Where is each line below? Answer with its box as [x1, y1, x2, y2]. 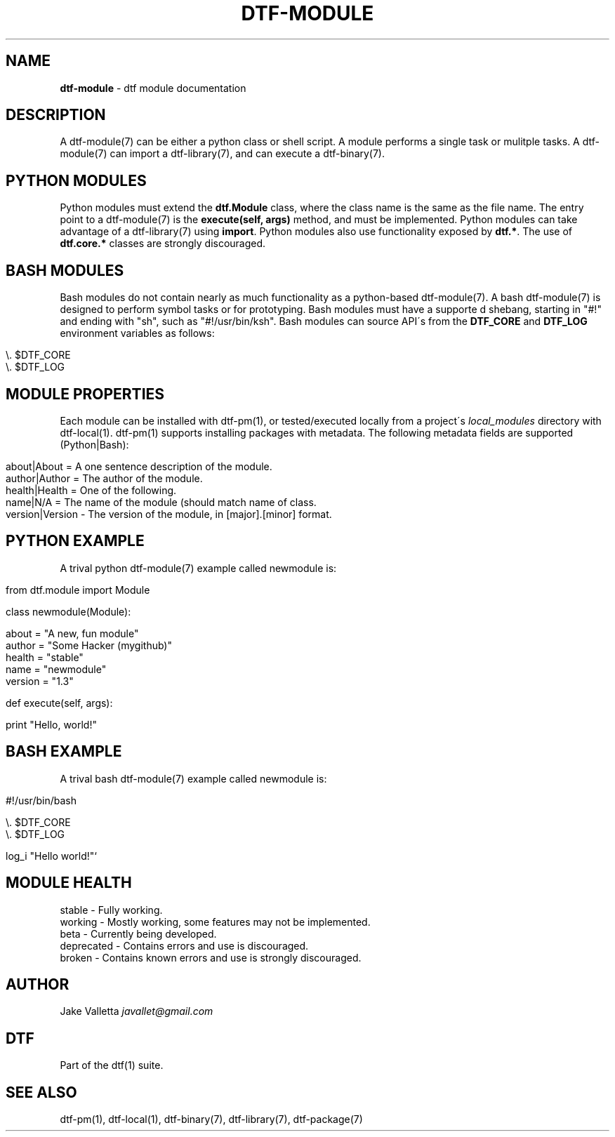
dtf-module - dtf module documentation [60, 81, 246, 94]
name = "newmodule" [6, 663, 107, 675]
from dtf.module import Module [6, 583, 150, 596]
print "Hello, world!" [6, 718, 97, 731]
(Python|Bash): [60, 438, 129, 451]
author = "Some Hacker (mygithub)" [6, 639, 172, 651]
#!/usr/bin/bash [6, 794, 77, 806]
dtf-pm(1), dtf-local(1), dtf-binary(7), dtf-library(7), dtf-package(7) [60, 1113, 363, 1126]
